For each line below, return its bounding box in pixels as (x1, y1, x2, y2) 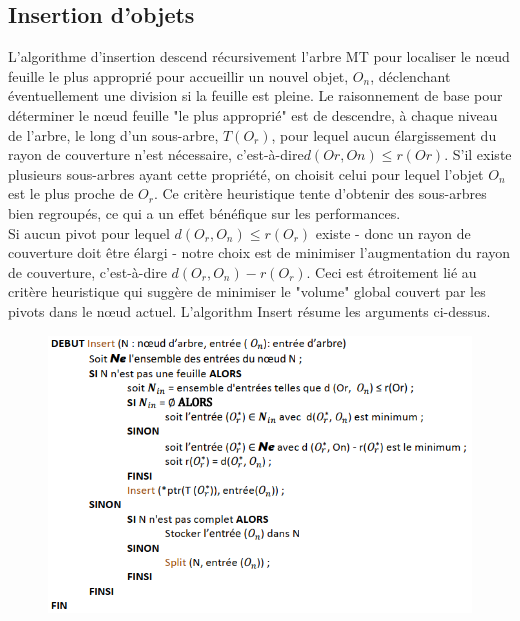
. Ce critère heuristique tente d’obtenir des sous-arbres (153, 183, 487, 204)
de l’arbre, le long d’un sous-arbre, (8, 124, 219, 145)
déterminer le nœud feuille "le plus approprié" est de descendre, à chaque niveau (8, 104, 498, 125)
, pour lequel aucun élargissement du (271, 124, 497, 145)
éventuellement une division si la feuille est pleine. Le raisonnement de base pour (8, 85, 503, 106)
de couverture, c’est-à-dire (8, 261, 167, 282)
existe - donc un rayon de (315, 222, 471, 243)
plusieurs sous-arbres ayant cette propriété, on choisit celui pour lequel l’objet (8, 163, 484, 184)
